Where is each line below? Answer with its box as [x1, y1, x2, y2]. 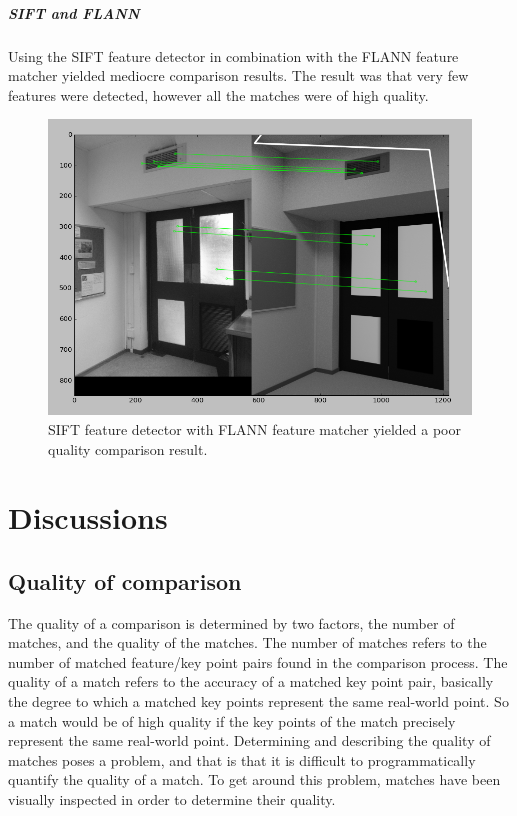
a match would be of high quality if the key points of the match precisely [8, 710, 456, 731]
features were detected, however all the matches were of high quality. [8, 84, 429, 105]
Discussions [8, 497, 168, 538]
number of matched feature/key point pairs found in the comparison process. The [8, 651, 508, 672]
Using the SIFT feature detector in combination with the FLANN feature [8, 45, 459, 66]
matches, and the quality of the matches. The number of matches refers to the [8, 632, 487, 653]
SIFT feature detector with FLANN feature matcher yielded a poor [48, 418, 461, 439]
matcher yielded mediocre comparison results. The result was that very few [8, 65, 469, 86]
